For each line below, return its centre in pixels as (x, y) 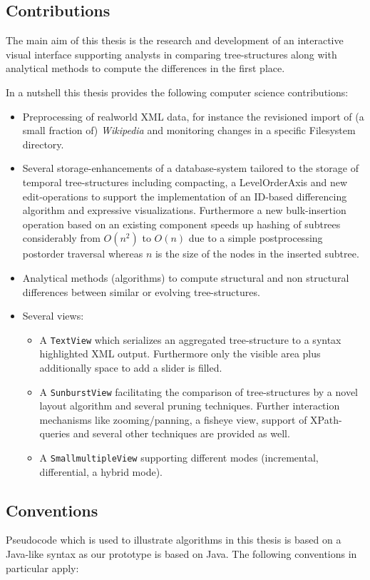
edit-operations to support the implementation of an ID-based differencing (185, 196)
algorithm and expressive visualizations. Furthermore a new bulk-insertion (184, 210)
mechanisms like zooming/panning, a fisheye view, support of (173, 419)
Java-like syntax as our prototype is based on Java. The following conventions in (181, 554)
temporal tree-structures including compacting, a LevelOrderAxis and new (185, 182)
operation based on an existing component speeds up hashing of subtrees (181, 224)
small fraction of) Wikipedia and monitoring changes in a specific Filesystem (189, 130)
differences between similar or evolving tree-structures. (141, 291)
